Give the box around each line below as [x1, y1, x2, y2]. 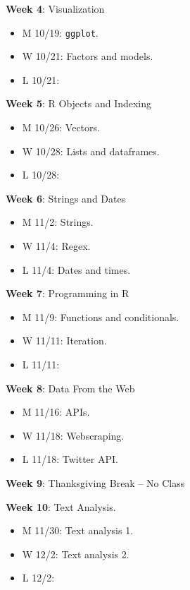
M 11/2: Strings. [22, 215, 94, 229]
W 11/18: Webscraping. [22, 428, 125, 442]
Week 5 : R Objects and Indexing [6, 96, 152, 111]
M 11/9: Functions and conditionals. [22, 309, 179, 324]
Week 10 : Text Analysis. [6, 499, 116, 514]
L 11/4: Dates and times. [22, 262, 131, 277]
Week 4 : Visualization [6, 1, 105, 16]
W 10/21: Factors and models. [22, 49, 153, 64]
